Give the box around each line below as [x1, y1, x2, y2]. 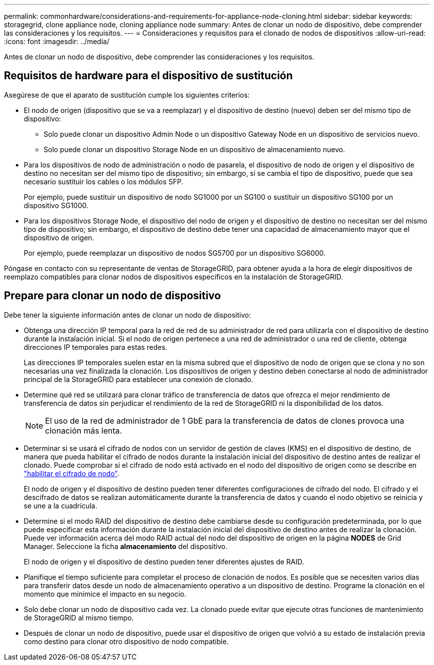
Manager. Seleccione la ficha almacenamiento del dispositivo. [24, 542, 227, 551]
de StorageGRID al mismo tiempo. [24, 613, 134, 622]
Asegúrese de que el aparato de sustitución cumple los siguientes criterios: [4, 90, 250, 99]
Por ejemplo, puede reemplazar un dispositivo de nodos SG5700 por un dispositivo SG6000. [24, 248, 325, 257]
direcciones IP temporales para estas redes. [24, 342, 167, 351]
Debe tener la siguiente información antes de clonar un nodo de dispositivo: [4, 310, 251, 319]
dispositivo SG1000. [24, 201, 89, 210]
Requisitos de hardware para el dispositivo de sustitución [4, 69, 293, 82]
